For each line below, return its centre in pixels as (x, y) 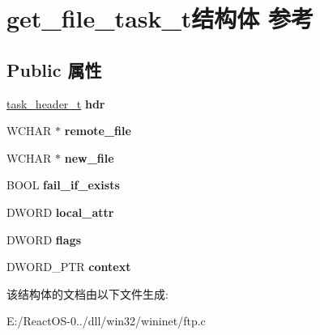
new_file (89, 157)
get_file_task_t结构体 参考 (160, 18)
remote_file (98, 131)
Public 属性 (54, 69)
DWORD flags (44, 239)
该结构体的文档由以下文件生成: (87, 293)
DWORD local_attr (60, 212)
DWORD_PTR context (69, 267)
